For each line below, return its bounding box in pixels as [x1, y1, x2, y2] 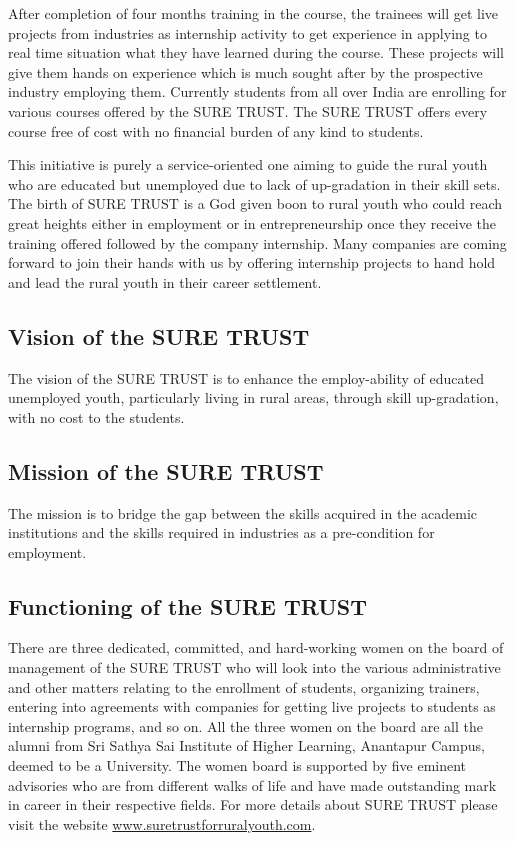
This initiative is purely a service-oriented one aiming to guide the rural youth [8, 154, 488, 175]
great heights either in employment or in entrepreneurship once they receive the [8, 212, 497, 233]
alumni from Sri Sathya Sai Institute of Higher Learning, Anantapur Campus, [8, 735, 486, 756]
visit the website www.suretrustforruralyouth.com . [8, 813, 316, 834]
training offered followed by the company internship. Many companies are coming [8, 232, 507, 253]
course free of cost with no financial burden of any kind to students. [8, 120, 424, 141]
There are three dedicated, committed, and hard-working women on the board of [8, 637, 504, 658]
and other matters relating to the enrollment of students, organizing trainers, [8, 676, 480, 697]
